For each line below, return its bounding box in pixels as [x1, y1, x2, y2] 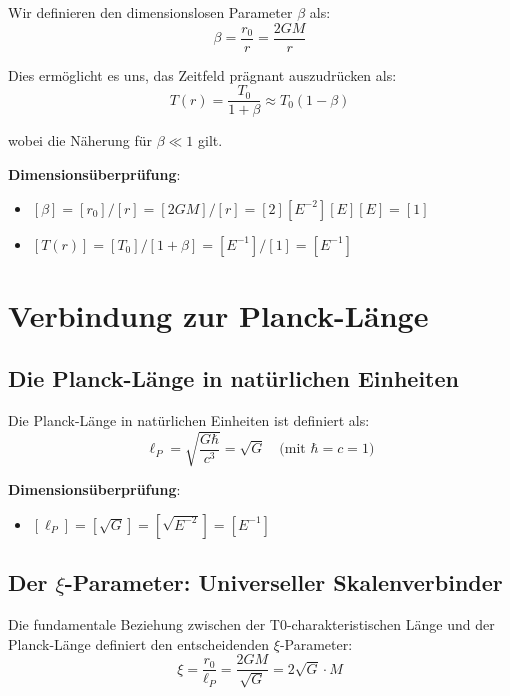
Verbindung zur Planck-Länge [8, 294, 429, 335]
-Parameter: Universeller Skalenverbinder [64, 567, 503, 598]
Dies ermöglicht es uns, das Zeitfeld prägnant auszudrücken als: [8, 64, 397, 85]
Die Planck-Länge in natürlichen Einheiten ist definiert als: [8, 410, 370, 431]
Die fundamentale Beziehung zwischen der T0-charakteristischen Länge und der [8, 614, 495, 635]
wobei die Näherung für [8, 130, 152, 151]
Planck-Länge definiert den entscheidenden [8, 633, 270, 654]
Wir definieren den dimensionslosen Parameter [8, 2, 293, 22]
